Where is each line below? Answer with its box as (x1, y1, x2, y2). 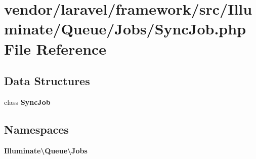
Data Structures (4, 73, 90, 89)
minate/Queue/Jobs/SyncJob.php (4, 18, 246, 39)
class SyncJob (4, 96, 51, 107)
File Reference (4, 38, 107, 59)
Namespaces (4, 121, 69, 137)
